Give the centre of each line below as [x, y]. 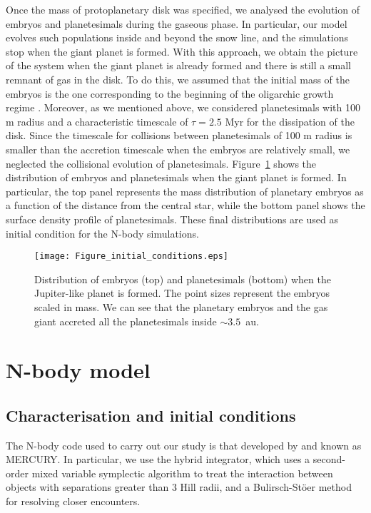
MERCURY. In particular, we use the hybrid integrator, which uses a [158, 459]
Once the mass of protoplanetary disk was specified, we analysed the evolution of [183, 9]
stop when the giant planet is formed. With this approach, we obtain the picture [182, 51]
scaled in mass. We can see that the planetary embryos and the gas [181, 306]
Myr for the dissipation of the [290, 121]
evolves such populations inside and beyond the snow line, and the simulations [177, 37]
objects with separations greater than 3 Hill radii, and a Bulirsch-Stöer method [179, 487]
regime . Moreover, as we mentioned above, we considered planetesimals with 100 [183, 107]
